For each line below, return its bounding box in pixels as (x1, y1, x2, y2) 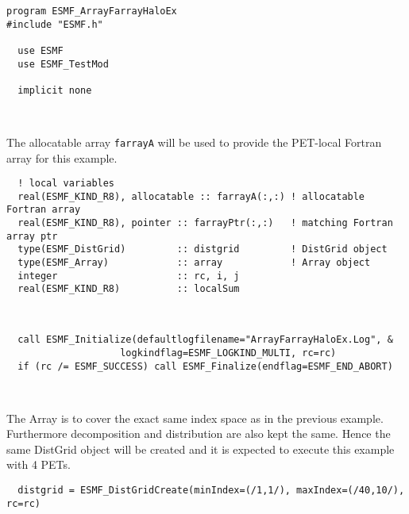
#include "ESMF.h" (6, 18, 103, 30)
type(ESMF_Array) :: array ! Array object (17, 257, 371, 269)
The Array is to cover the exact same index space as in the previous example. (6, 409, 384, 426)
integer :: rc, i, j (17, 270, 240, 282)
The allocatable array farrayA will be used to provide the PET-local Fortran (6, 133, 382, 150)
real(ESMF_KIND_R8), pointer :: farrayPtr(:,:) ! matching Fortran (17, 217, 393, 229)
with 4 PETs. (6, 456, 71, 473)
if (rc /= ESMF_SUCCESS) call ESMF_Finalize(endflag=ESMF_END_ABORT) (17, 360, 393, 372)
